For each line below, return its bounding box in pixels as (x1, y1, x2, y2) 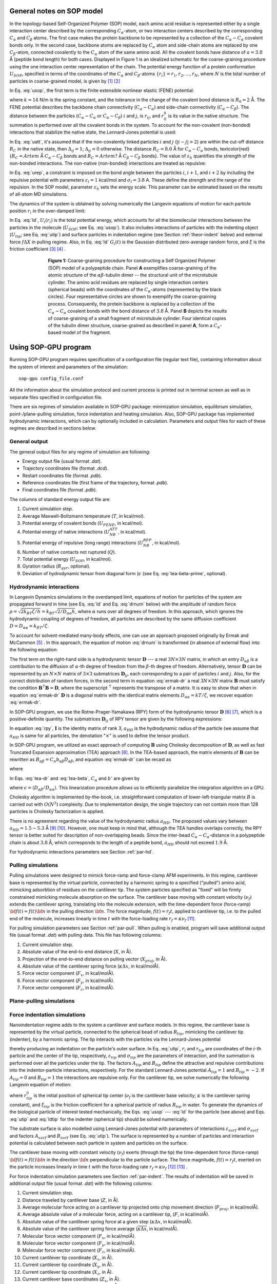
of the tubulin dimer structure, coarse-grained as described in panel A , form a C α (48, 322, 221, 330)
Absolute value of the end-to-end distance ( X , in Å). (22, 949, 133, 955)
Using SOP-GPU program (9, 343, 91, 352)
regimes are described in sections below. (9, 425, 96, 431)
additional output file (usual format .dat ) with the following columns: (9, 1180, 153, 1186)
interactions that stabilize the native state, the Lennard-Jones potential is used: (9, 129, 176, 136)
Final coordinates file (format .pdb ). (22, 487, 97, 493)
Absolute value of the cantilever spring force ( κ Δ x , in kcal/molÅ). (22, 963, 160, 969)
